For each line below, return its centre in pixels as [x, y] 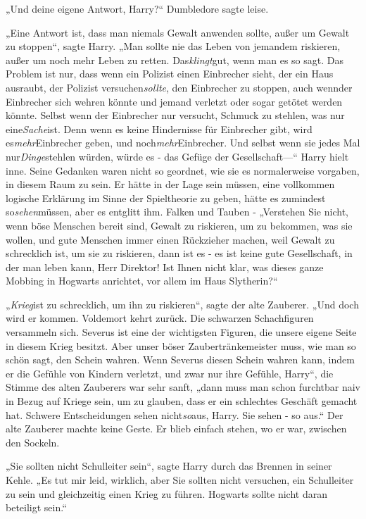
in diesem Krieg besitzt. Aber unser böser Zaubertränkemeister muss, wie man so [181, 345]
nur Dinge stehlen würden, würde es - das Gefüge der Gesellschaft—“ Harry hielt [177, 156]
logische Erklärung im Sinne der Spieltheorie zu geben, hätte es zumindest [166, 198]
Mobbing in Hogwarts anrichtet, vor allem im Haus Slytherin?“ [142, 281]
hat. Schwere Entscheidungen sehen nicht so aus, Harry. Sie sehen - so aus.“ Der [175, 414]
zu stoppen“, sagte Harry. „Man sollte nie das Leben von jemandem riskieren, [173, 46]
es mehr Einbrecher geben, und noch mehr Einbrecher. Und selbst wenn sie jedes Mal [183, 143]
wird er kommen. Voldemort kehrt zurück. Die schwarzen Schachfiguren [160, 318]
